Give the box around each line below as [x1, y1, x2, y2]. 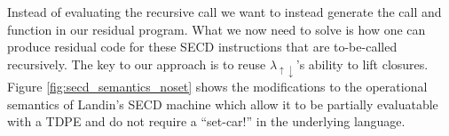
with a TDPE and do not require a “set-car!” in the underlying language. [7, 112, 406, 131]
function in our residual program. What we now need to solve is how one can [7, 20, 426, 38]
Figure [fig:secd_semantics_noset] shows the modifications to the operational [7, 76, 428, 95]
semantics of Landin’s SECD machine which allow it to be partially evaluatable [7, 94, 438, 113]
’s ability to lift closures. [295, 54, 429, 73]
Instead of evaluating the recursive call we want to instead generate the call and [7, 3, 442, 20]
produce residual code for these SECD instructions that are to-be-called [7, 37, 398, 56]
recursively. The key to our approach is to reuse [7, 54, 266, 73]
